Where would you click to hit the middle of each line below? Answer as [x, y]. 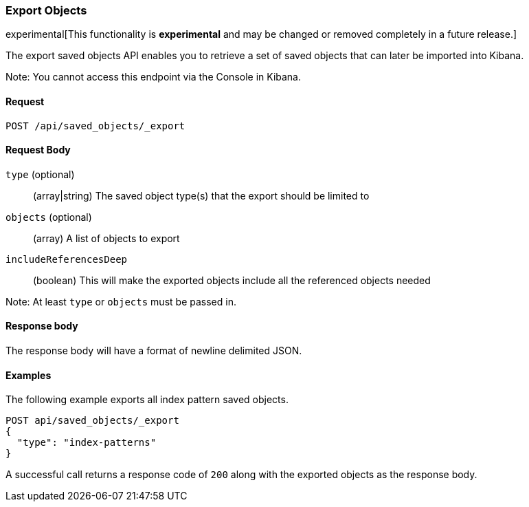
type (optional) [40, 174]
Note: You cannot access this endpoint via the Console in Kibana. [154, 77]
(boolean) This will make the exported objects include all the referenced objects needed [232, 280]
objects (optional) [49, 217]
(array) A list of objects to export [106, 238]
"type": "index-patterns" [87, 443]
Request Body [38, 150]
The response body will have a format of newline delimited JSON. [154, 351]
